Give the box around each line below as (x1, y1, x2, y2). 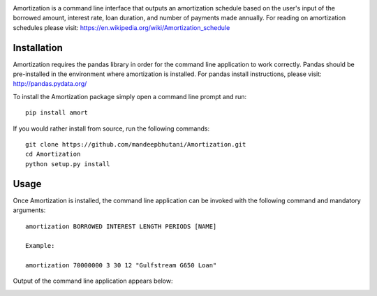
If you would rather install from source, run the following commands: (13, 124, 210, 133)
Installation (13, 42, 63, 54)
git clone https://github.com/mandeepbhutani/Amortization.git (25, 140, 246, 149)
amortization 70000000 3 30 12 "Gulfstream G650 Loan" (25, 262, 217, 269)
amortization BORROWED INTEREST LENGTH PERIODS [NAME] (25, 222, 217, 230)
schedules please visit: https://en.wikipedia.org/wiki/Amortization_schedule (13, 23, 230, 31)
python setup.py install (25, 160, 110, 168)
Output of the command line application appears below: (13, 276, 173, 286)
